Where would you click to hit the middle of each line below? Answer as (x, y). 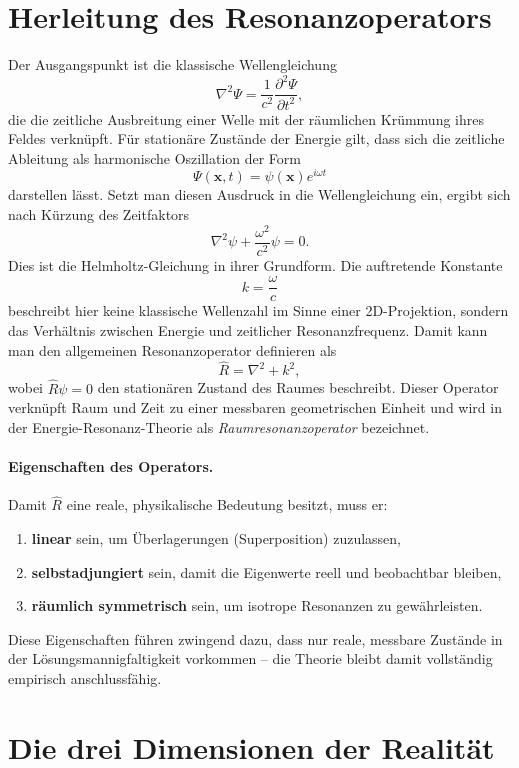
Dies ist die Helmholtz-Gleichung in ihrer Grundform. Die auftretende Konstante (255, 264)
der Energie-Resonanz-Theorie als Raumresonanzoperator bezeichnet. (219, 426)
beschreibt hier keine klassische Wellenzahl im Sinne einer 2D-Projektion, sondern (258, 310)
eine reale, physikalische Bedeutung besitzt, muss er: (227, 504)
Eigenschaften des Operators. (111, 466)
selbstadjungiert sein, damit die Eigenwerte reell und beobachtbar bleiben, (266, 571)
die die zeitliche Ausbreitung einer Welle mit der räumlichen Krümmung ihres (246, 118)
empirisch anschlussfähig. (85, 678)
